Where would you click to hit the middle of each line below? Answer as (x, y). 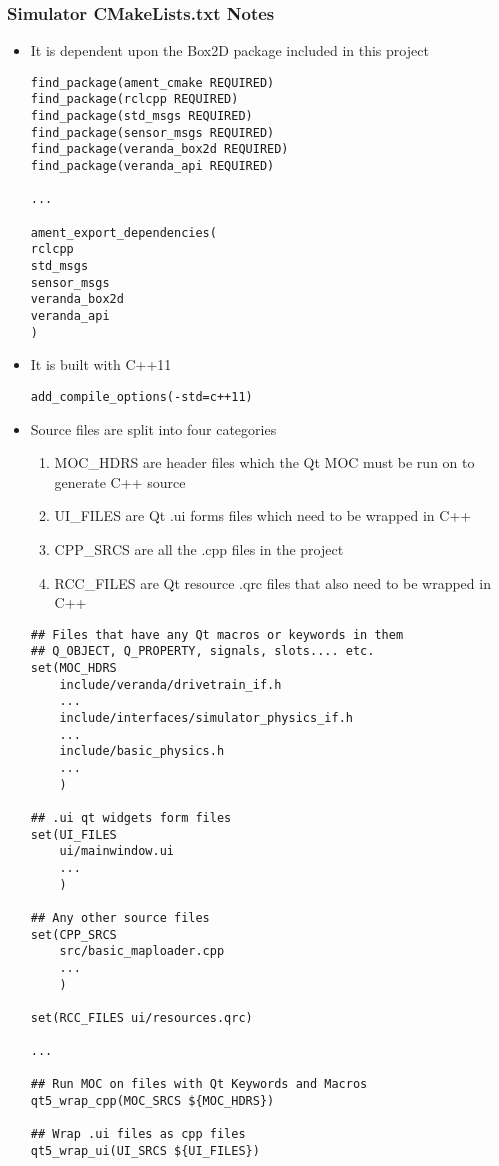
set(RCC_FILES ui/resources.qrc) (141, 1017)
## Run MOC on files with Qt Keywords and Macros (199, 1084)
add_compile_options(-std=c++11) (141, 396)
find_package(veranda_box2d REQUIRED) (159, 149)
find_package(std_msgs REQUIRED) (141, 116)
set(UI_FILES (73, 834)
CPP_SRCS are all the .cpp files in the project (199, 548)
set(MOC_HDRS (73, 668)
